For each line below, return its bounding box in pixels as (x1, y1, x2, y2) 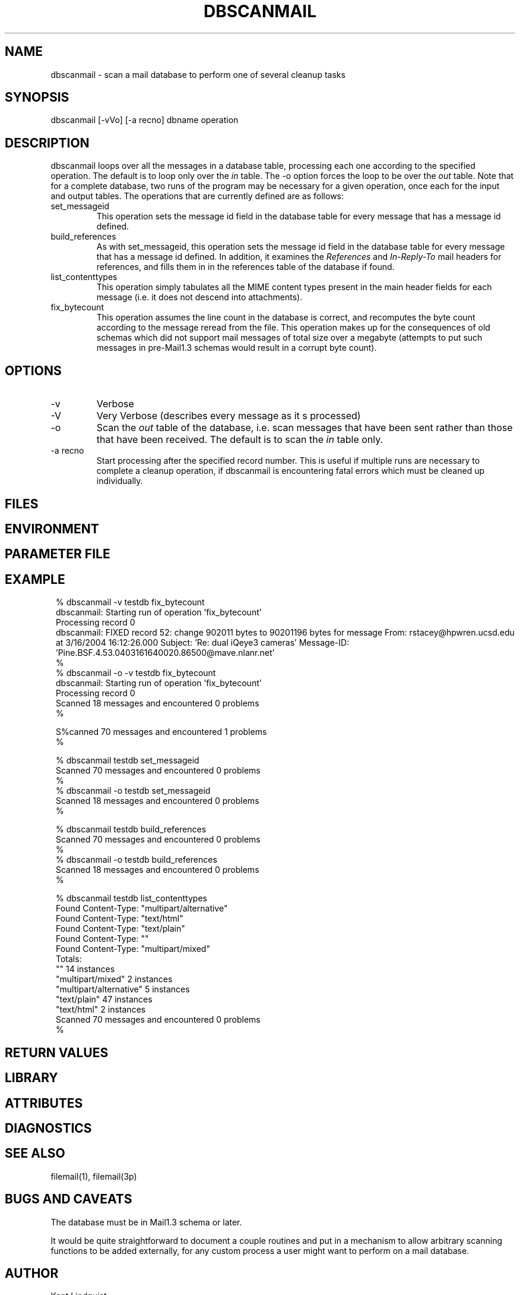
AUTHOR (5, 1266, 59, 1281)
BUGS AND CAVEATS (5, 1192, 132, 1207)
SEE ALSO (5, 1146, 65, 1161)
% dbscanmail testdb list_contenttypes (56, 893, 207, 904)
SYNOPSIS (5, 90, 69, 105)
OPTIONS (5, 363, 62, 378)
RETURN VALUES (5, 1045, 109, 1060)
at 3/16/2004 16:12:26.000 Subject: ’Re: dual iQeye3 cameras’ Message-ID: (56, 637, 350, 648)
